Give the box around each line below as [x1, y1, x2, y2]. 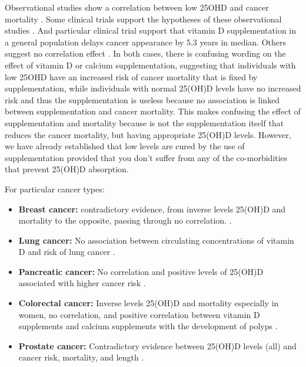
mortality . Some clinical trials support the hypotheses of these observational [5, 12, 282, 25]
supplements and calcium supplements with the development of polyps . [18, 320, 278, 332]
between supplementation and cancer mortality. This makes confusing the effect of [5, 105, 301, 117]
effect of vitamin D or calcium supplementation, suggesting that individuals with [5, 58, 296, 71]
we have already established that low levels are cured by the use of [5, 140, 245, 152]
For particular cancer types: [5, 182, 105, 195]
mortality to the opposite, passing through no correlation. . [18, 214, 232, 227]
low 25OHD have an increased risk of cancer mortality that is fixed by [5, 70, 258, 83]
